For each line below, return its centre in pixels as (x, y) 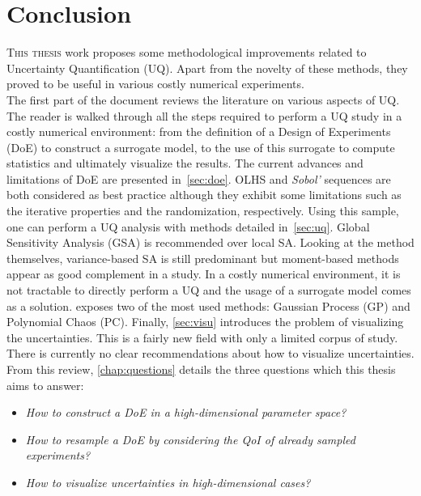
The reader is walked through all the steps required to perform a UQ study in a (204, 115)
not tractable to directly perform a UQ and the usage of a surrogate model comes (209, 290)
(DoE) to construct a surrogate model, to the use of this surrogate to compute (201, 147)
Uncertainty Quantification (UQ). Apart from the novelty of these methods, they (207, 68)
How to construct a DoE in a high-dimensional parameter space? (186, 412)
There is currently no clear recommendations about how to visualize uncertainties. (210, 353)
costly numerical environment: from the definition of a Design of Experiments (199, 131)
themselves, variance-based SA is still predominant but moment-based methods (203, 258)
